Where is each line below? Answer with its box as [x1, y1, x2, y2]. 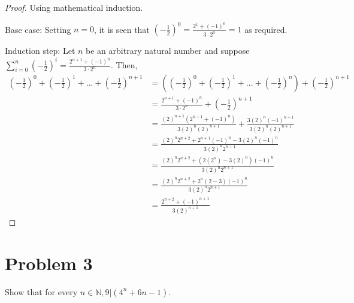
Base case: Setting [5, 23, 71, 35]
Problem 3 [5, 250, 93, 275]
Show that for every [5, 285, 78, 298]
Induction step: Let [5, 44, 75, 57]
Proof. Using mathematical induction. [5, 1, 143, 13]
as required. [244, 23, 288, 35]
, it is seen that [94, 23, 150, 35]
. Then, [110, 58, 138, 71]
